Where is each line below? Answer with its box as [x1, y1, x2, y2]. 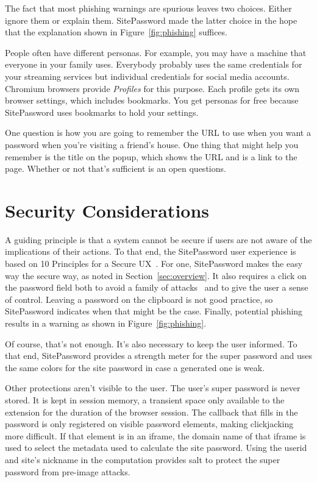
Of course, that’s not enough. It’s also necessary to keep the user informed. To [5, 337, 297, 350]
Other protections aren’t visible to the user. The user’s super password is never [5, 381, 301, 394]
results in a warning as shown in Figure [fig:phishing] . [5, 317, 207, 329]
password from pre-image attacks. [5, 465, 130, 478]
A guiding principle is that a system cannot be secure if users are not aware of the [5, 233, 312, 246]
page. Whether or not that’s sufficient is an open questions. [5, 162, 226, 175]
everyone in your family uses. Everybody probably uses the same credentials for [5, 58, 302, 71]
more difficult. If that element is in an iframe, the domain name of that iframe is [5, 429, 306, 442]
